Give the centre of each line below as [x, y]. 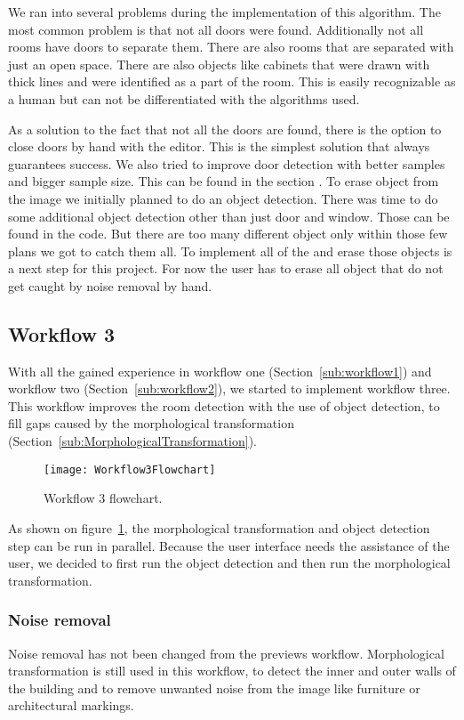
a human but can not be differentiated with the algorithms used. [184, 98]
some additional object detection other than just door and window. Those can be [229, 216]
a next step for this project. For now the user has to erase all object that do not [226, 268]
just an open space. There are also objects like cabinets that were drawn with [219, 64]
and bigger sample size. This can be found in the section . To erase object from [224, 181]
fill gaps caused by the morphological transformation [151, 423]
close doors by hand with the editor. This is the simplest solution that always [219, 146]
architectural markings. [71, 705]
